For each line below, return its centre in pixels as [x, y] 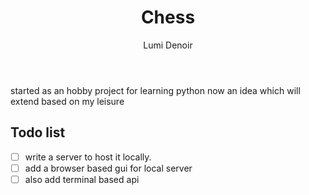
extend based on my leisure [67, 101]
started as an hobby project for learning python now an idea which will [155, 90]
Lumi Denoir [168, 45]
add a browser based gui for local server [108, 168]
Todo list [38, 132]
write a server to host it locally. [88, 157]
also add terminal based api [82, 179]
